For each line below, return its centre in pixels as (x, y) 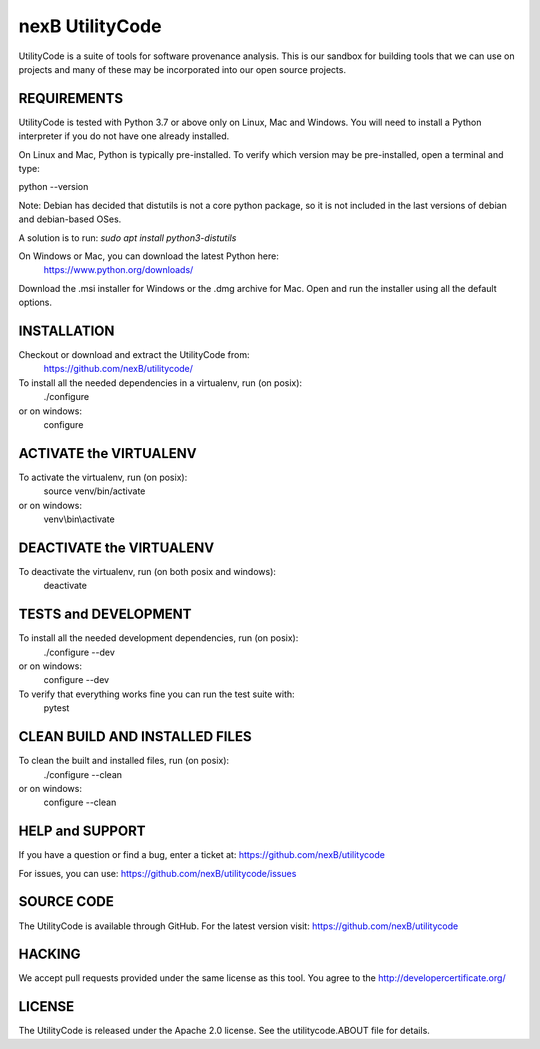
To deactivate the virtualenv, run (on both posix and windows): (147, 571)
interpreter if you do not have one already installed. (124, 136)
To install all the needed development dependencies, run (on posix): (158, 638)
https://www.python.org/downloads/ (118, 270)
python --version (53, 187)
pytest (56, 708)
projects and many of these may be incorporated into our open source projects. (182, 69)
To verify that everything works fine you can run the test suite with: (156, 694)
